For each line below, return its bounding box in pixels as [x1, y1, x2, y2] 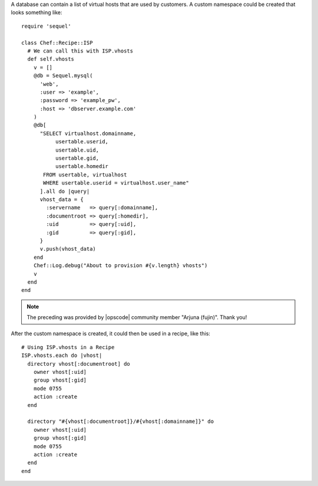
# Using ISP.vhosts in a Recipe [21, 344, 115, 350]
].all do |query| [39, 188, 90, 195]
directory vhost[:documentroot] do [27, 360, 131, 367]
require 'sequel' [21, 22, 71, 29]
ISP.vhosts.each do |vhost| [21, 352, 102, 359]
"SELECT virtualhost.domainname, [39, 130, 137, 137]
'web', [39, 80, 59, 87]
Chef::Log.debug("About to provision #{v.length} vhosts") [33, 262, 208, 269]
